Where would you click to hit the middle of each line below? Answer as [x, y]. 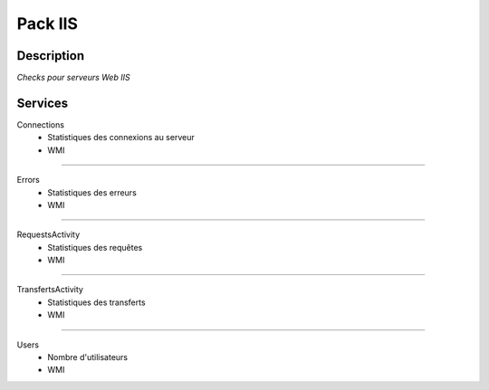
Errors [28, 180]
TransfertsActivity [50, 290]
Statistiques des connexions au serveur [121, 138]
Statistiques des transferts [96, 302]
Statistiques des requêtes [95, 247]
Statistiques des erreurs [92, 192]
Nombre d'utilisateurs [88, 357]
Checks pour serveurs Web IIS [73, 78]
